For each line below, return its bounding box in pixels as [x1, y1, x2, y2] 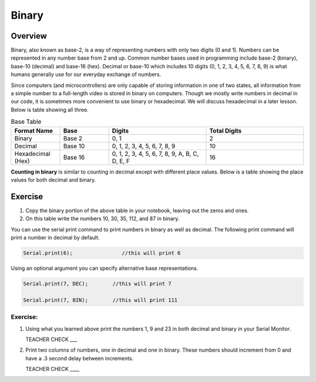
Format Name [14, 126, 53, 134]
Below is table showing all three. [11, 106, 89, 113]
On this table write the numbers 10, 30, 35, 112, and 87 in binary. [25, 215, 180, 222]
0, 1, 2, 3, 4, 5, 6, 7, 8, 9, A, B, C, [112, 150, 199, 158]
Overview [11, 31, 47, 41]
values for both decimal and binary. [11, 176, 97, 183]
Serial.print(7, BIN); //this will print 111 [23, 297, 178, 303]
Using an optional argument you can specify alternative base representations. [11, 265, 198, 272]
